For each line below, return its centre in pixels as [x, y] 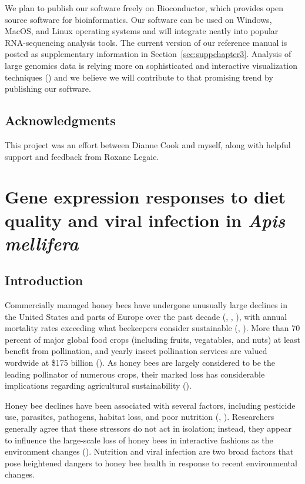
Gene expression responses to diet [145, 197]
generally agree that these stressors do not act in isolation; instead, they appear [148, 428]
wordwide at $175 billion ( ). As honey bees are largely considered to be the [140, 363]
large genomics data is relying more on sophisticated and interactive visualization [151, 65]
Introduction [44, 280]
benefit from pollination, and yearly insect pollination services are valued [136, 351]
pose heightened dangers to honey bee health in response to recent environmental [151, 463]
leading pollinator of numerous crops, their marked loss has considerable [135, 374]
